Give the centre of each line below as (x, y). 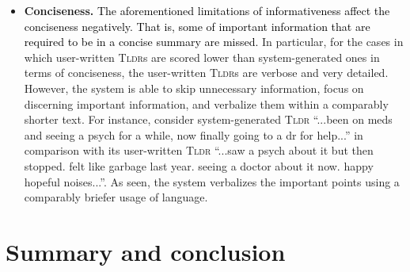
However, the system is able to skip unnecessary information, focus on (194, 88)
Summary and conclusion (146, 251)
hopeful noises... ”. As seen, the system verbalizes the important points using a (212, 181)
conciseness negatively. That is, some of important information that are (197, 26)
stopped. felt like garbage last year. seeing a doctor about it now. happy (199, 165)
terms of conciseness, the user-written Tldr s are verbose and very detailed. (206, 73)
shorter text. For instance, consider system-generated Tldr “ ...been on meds (208, 119)
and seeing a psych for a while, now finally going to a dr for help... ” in (194, 134)
